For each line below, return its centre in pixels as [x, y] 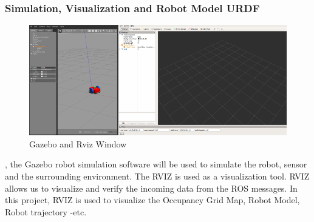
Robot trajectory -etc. [46, 211]
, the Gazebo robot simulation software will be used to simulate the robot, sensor [156, 164]
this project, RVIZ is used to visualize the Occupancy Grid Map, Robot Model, [152, 200]
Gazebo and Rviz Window [78, 143]
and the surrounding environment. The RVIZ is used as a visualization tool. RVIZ [157, 176]
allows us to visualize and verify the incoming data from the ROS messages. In [151, 188]
